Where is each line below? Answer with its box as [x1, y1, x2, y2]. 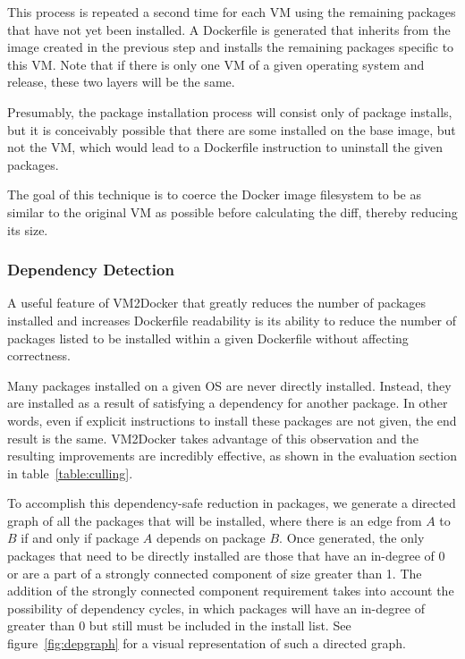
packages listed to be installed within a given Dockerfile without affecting [7, 328, 409, 347]
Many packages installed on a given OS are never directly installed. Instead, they [7, 376, 452, 394]
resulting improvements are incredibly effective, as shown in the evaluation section [7, 446, 457, 465]
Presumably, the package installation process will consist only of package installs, [7, 102, 452, 121]
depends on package [156, 528, 266, 547]
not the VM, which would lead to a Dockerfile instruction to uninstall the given [7, 138, 443, 156]
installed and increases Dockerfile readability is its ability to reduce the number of [7, 310, 457, 329]
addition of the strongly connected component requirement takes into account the [7, 581, 454, 600]
